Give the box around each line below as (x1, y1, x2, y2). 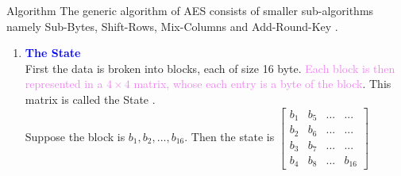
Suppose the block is (25, 128, 125, 145)
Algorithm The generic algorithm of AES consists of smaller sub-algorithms (6, 2, 374, 18)
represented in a (25, 75, 103, 92)
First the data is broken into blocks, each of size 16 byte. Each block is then (25, 59, 395, 76)
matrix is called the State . (25, 90, 156, 107)
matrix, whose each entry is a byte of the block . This (133, 75, 391, 92)
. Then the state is (184, 128, 275, 145)
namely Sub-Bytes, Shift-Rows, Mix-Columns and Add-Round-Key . (6, 17, 338, 34)
